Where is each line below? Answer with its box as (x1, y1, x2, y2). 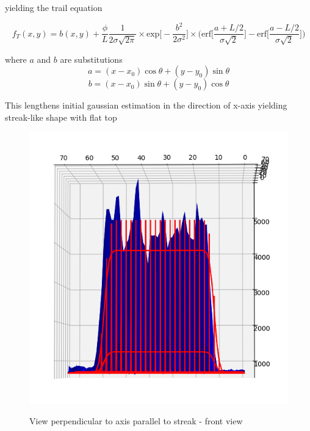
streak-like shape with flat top (5, 110, 117, 123)
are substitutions (60, 52, 123, 65)
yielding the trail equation (5, 1, 103, 13)
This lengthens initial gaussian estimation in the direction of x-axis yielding (5, 99, 287, 112)
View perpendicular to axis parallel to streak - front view (29, 415, 243, 427)
